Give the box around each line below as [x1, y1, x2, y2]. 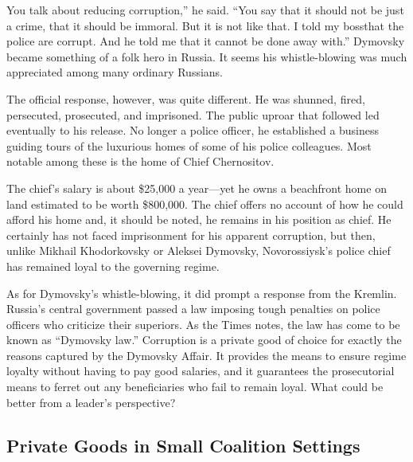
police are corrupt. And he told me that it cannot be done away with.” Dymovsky [6, 33, 405, 49]
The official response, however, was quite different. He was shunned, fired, [6, 90, 365, 107]
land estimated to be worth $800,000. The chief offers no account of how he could [6, 195, 403, 212]
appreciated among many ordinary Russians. [6, 64, 224, 80]
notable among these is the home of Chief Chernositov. [6, 153, 275, 170]
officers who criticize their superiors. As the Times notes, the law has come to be [6, 315, 400, 332]
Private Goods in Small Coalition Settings [6, 433, 360, 457]
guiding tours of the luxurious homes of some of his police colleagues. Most [6, 137, 372, 154]
